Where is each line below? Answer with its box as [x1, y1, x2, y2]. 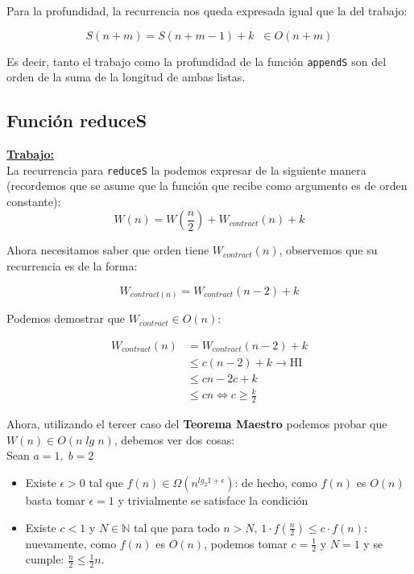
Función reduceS [6, 108, 147, 133]
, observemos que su [279, 242, 378, 258]
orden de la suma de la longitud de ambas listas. [6, 68, 246, 85]
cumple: [25, 551, 64, 568]
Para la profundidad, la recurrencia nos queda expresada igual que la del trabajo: [6, 2, 408, 19]
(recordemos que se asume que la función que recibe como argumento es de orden [6, 177, 408, 194]
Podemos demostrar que [6, 310, 126, 327]
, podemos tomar [204, 535, 288, 551]
